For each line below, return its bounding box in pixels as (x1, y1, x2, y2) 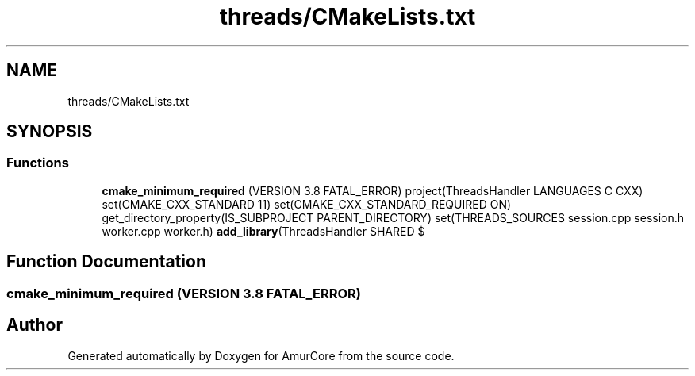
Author (6, 315, 63, 336)
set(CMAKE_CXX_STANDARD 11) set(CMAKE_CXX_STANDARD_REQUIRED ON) (102, 197, 512, 211)
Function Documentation (6, 251, 206, 272)
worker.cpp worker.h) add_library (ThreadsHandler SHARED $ (102, 224, 425, 238)
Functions (6, 155, 69, 171)
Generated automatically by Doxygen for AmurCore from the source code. (67, 348, 455, 363)
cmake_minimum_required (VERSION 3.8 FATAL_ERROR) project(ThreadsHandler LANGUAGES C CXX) (102, 183, 643, 198)
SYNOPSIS (6, 121, 93, 142)
